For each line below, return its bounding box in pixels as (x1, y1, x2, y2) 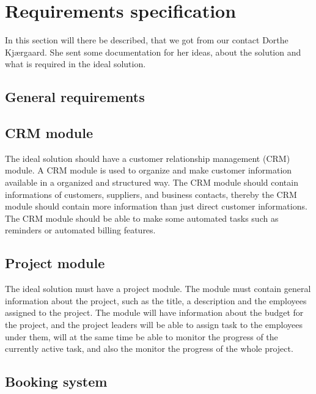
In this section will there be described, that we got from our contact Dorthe (5, 34, 288, 46)
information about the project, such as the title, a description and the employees (5, 294, 307, 307)
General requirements (5, 87, 145, 106)
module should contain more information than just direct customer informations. (5, 200, 307, 213)
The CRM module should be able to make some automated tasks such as (5, 211, 279, 224)
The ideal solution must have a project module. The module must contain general (5, 282, 311, 295)
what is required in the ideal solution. (5, 57, 146, 70)
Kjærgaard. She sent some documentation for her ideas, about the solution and (5, 45, 301, 58)
